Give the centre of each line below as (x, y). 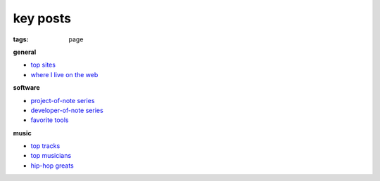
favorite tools (50, 120)
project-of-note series (63, 100)
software (26, 88)
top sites (43, 65)
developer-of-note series (67, 110)
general (25, 52)
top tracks (45, 146)
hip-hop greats (52, 166)
